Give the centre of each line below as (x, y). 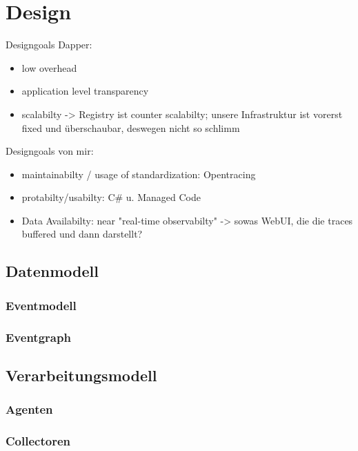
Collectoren (38, 441)
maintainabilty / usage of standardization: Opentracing (139, 174)
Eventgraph (38, 337)
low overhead (49, 67)
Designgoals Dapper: (49, 45)
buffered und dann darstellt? (82, 234)
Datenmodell (52, 271)
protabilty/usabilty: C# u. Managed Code (111, 197)
